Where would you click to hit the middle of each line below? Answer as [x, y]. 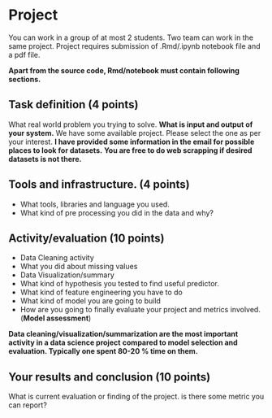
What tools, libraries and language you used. [95, 204]
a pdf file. [24, 54]
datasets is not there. [45, 159]
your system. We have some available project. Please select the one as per [135, 133]
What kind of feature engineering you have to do [101, 292]
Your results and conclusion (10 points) [110, 377]
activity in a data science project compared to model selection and [123, 342]
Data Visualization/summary [67, 275]
